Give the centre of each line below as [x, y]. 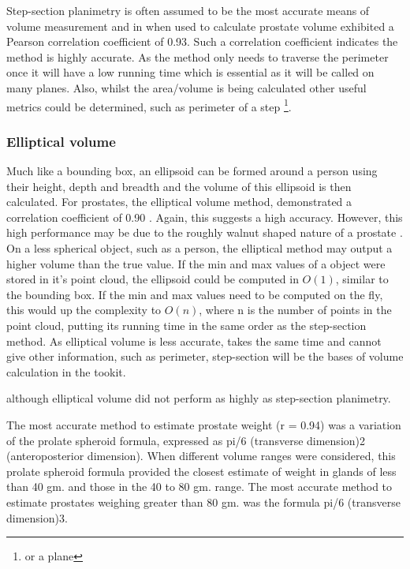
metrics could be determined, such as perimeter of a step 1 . [149, 105]
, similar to [362, 279]
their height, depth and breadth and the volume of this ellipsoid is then [179, 186]
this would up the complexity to [84, 310]
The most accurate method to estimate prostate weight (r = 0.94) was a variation [204, 424]
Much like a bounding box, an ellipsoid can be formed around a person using [192, 171]
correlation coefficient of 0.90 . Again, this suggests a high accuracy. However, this [205, 217]
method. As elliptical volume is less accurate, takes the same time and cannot [194, 341]
